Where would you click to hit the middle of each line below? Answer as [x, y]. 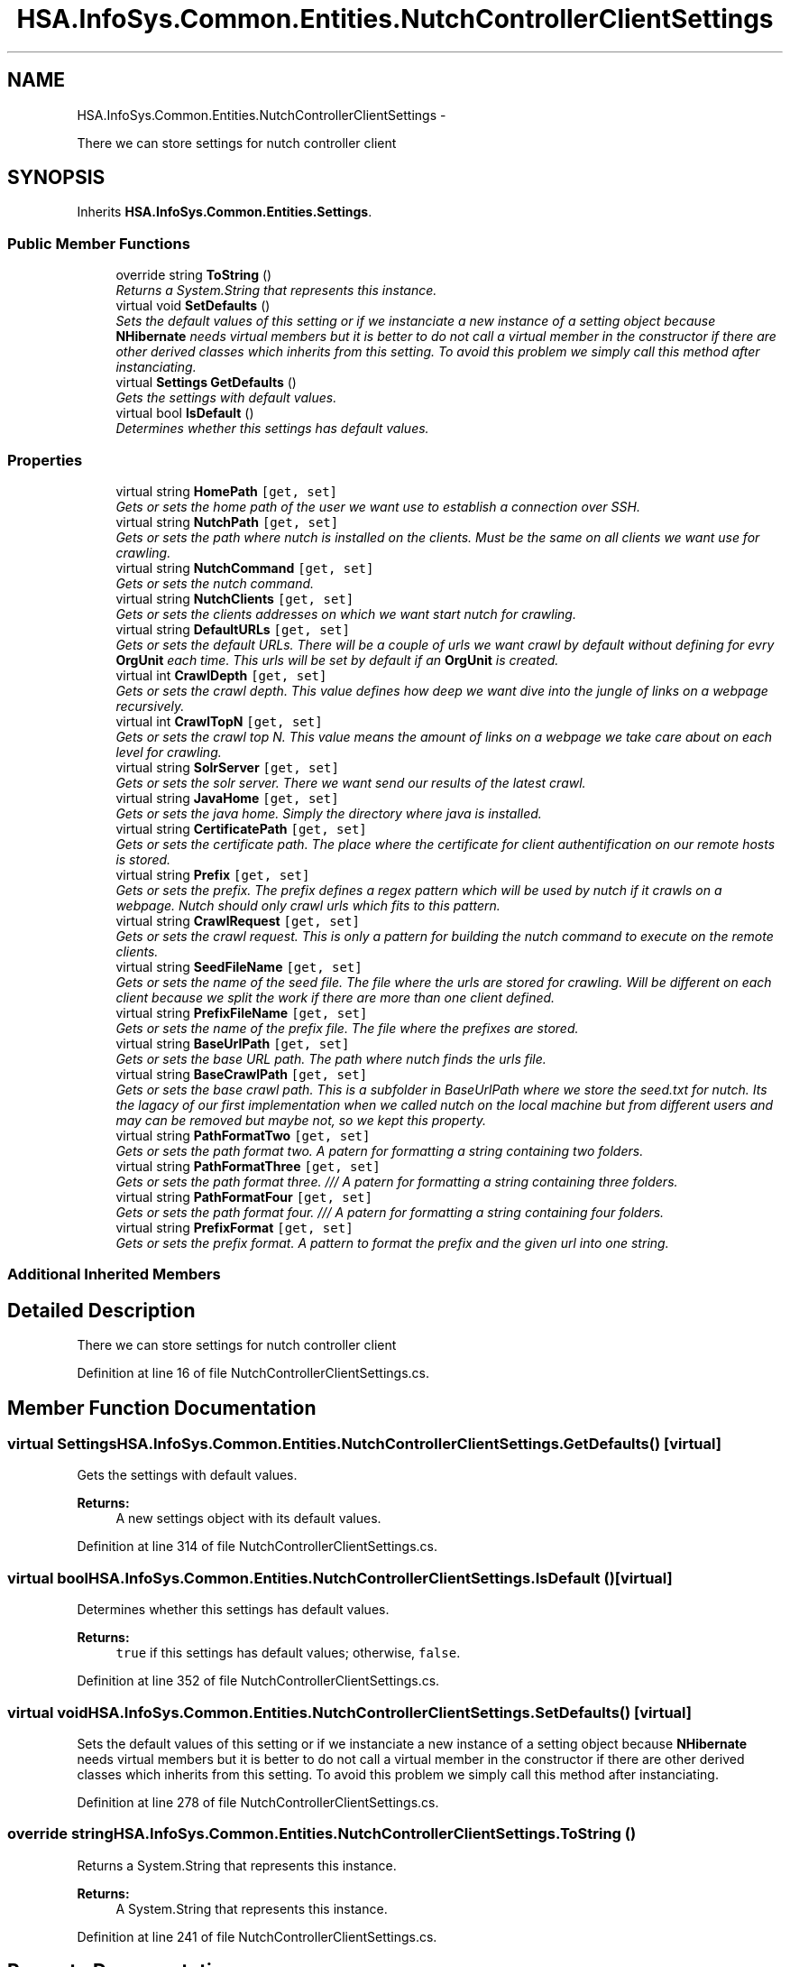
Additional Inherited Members [114, 1274]
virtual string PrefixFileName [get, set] [242, 1012]
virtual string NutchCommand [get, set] [245, 568]
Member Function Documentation [162, 1408]
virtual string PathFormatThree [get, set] [248, 1166]
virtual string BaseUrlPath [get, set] [233, 1043]
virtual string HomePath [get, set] [227, 491]
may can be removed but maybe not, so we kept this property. [301, 1120]
